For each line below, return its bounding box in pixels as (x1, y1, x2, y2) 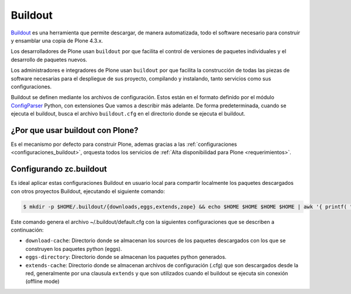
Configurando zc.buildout (11, 164, 108, 174)
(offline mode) (25, 278, 60, 285)
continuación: (11, 226, 44, 233)
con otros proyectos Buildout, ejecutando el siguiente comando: (11, 187, 165, 195)
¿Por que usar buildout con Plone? (11, 125, 139, 135)
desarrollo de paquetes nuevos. (11, 56, 88, 63)
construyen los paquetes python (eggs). (25, 245, 122, 252)
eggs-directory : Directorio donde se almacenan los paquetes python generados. (25, 254, 227, 261)
